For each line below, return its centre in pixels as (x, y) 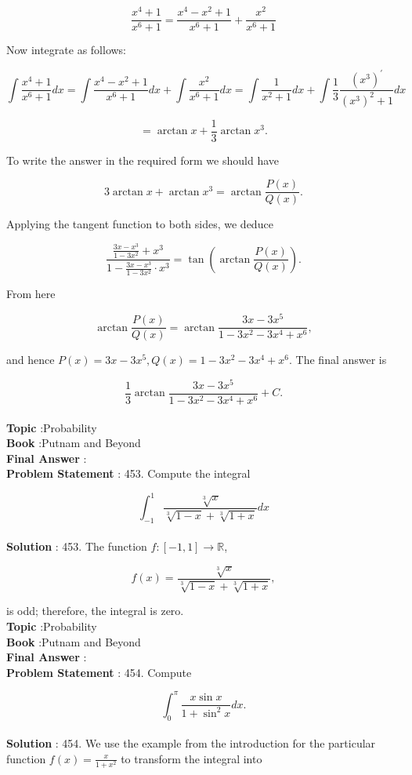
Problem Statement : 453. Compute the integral (128, 473)
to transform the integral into (192, 758)
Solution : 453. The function (77, 546)
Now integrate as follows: (67, 50)
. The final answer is (338, 360)
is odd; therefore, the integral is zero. (95, 611)
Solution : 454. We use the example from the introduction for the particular (191, 743)
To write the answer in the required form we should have (143, 160)
